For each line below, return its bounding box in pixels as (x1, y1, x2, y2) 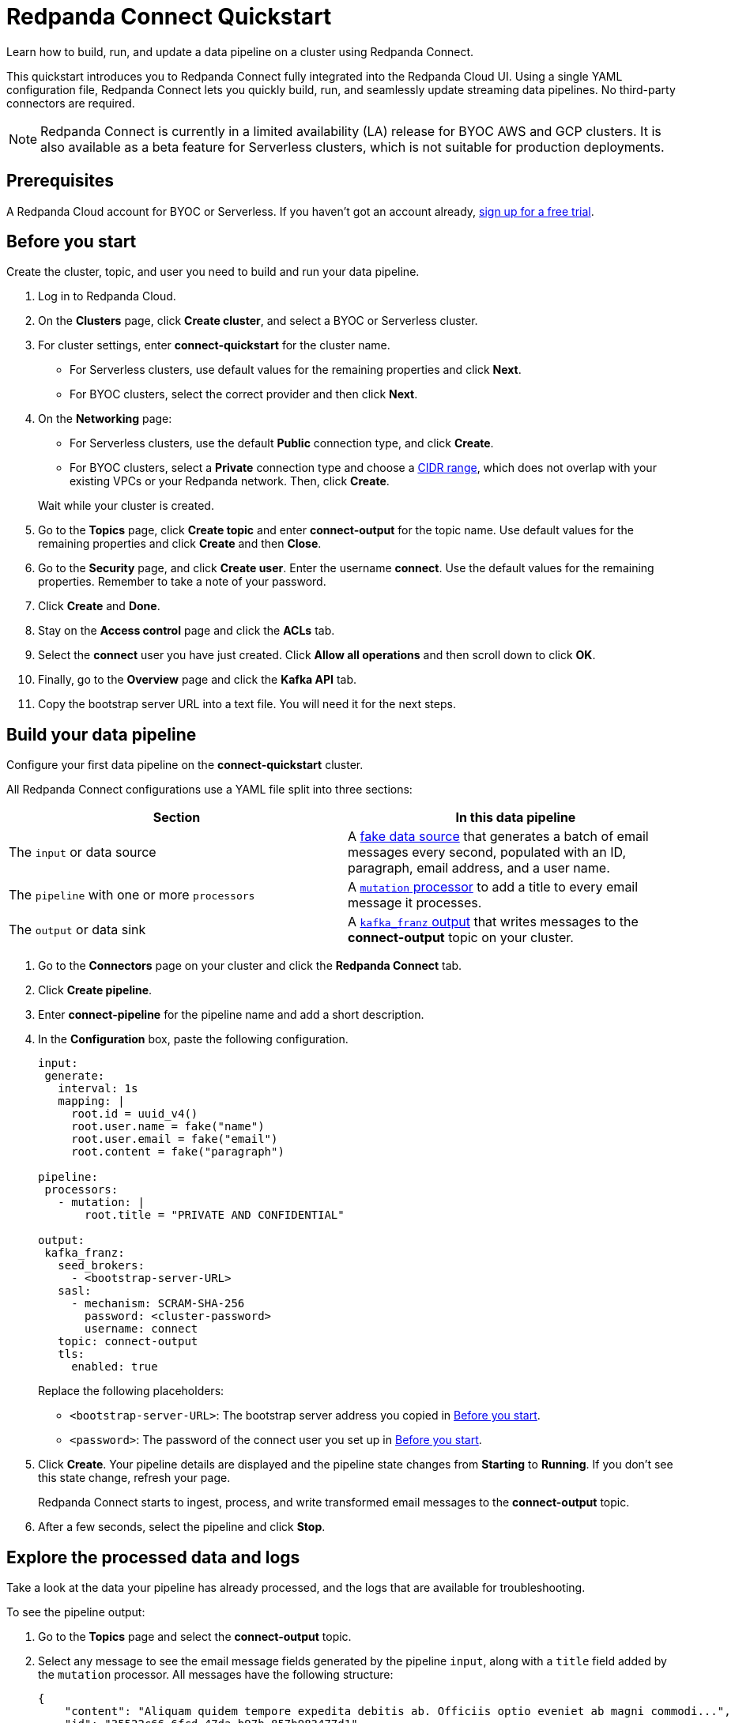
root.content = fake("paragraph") (71, 1145, 285, 1159)
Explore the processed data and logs (6, 1547, 300, 1567)
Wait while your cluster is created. (38, 499, 214, 513)
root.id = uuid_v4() (71, 1107, 198, 1121)
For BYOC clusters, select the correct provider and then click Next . (70, 387, 418, 402)
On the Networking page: (38, 412, 172, 426)
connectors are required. (6, 96, 135, 110)
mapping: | (58, 1095, 125, 1108)
